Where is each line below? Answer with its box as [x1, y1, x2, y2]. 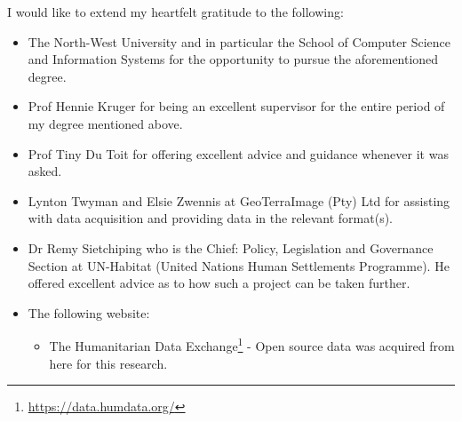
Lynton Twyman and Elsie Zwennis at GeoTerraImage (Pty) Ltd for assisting [28, 191, 450, 210]
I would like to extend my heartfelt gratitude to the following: [7, 3, 344, 20]
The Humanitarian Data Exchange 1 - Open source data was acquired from [49, 334, 455, 354]
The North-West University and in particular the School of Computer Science [28, 32, 450, 51]
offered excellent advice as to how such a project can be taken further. [28, 274, 410, 292]
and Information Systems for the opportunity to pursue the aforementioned [28, 50, 439, 68]
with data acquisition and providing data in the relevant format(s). [28, 209, 394, 227]
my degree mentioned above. [28, 114, 183, 132]
